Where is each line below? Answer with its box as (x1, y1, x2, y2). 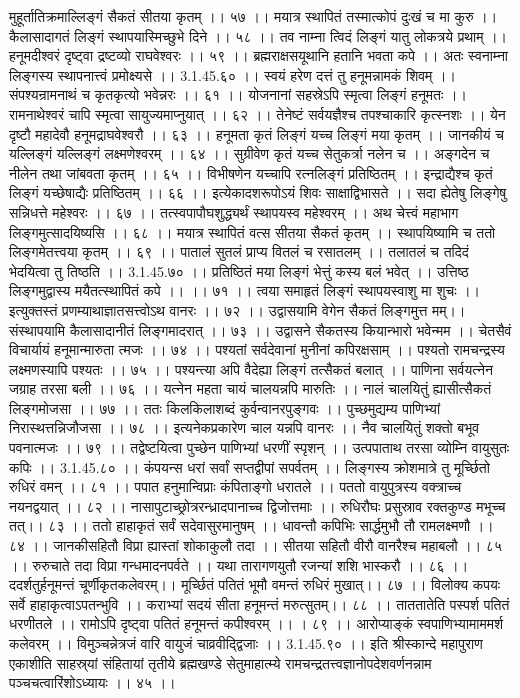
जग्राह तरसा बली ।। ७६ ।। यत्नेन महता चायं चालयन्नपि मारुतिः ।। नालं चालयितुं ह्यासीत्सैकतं (9, 378, 492, 399)
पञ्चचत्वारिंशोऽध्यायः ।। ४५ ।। (9, 672, 176, 693)
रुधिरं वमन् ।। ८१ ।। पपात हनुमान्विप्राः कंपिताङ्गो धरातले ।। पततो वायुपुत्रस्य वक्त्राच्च (9, 476, 462, 497)
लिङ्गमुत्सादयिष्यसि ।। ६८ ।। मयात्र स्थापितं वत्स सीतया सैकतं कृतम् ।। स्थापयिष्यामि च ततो (9, 221, 496, 242)
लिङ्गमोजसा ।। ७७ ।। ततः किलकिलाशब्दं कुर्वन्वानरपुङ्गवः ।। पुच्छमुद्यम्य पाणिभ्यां (9, 397, 441, 418)
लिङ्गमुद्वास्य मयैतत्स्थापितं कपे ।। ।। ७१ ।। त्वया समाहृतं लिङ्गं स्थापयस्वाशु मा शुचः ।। (9, 280, 481, 301)
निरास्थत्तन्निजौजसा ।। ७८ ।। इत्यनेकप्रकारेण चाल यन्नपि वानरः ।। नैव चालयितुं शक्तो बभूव (9, 417, 480, 438)
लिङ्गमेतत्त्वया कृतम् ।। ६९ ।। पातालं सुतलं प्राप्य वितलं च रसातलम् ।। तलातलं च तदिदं (9, 241, 469, 262)
